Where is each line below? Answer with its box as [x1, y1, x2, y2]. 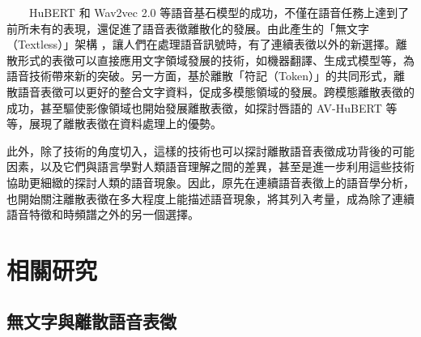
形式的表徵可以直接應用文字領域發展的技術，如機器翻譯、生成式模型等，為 [17, 51, 415, 68]
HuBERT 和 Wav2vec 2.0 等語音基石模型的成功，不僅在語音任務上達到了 [28, 4, 410, 20]
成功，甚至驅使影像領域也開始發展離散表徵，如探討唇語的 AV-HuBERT [6, 99, 382, 116]
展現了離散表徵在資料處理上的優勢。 [28, 115, 222, 132]
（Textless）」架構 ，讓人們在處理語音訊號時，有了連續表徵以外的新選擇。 [6, 36, 396, 53]
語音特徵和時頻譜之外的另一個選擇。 [6, 206, 199, 223]
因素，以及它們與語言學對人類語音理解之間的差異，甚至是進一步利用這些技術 [6, 158, 415, 175]
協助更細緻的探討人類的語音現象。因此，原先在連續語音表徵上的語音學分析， [6, 173, 415, 190]
